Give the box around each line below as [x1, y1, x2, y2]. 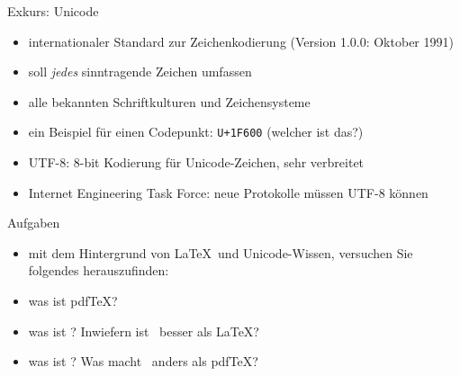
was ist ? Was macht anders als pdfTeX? [28, 352, 258, 371]
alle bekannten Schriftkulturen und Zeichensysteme [28, 92, 311, 111]
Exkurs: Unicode [7, 2, 99, 20]
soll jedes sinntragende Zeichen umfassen [28, 62, 252, 81]
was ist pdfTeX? [28, 291, 118, 309]
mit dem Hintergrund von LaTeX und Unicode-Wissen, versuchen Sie [28, 243, 413, 262]
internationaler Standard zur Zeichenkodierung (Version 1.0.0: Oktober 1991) [28, 31, 454, 50]
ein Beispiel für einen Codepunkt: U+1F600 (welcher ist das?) [28, 122, 364, 141]
